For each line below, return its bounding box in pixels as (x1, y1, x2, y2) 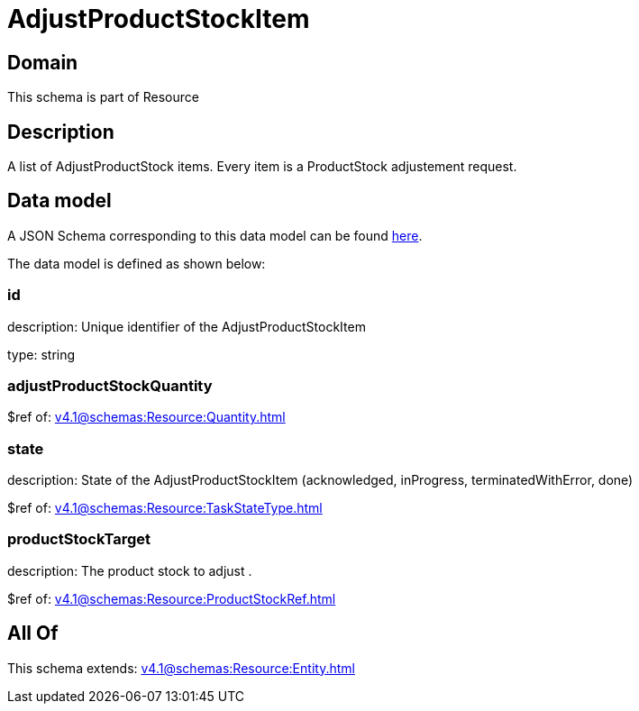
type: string (7, 346, 76, 362)
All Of (7, 622, 59, 645)
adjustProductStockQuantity (7, 376, 213, 395)
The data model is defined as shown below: (7, 255, 266, 271)
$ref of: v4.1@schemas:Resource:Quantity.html (7, 409, 286, 425)
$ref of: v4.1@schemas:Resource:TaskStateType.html (7, 500, 323, 516)
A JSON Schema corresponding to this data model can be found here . (7, 227, 423, 243)
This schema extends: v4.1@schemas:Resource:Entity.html (7, 660, 355, 676)
